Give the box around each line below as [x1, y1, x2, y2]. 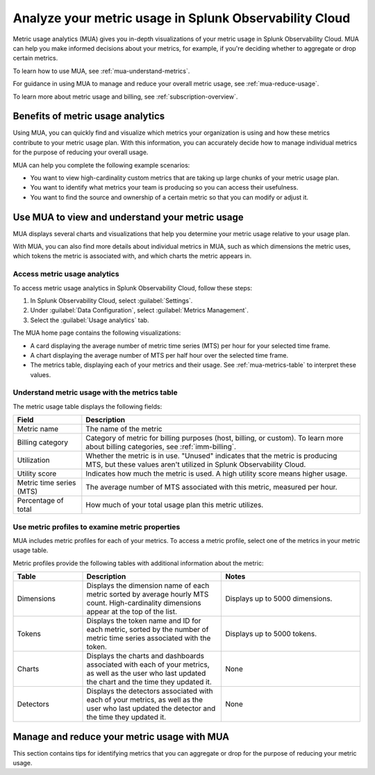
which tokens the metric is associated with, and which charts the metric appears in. [12, 252, 252, 260]
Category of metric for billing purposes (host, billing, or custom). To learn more [85, 433, 344, 443]
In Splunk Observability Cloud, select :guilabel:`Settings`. [30, 296, 193, 305]
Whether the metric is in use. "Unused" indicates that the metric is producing [85, 451, 337, 461]
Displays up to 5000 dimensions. [225, 594, 333, 603]
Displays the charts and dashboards [86, 651, 205, 661]
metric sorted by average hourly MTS [86, 590, 209, 599]
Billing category [17, 437, 69, 447]
